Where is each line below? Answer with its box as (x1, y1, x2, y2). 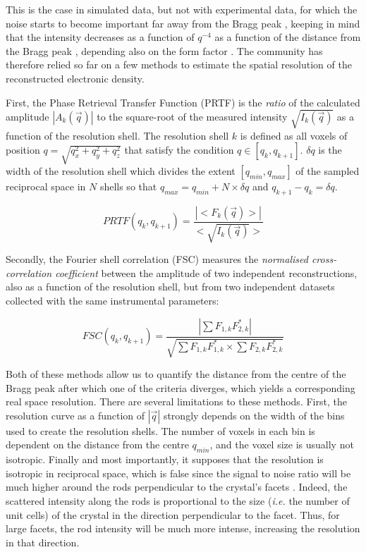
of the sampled (295, 164, 360, 178)
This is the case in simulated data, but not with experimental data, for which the (6, 2, 358, 16)
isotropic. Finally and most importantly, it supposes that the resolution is (6, 452, 324, 467)
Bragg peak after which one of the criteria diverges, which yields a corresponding (6, 380, 355, 395)
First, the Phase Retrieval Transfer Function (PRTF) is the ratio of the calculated (6, 94, 360, 109)
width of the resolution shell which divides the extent (6, 164, 236, 178)
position (6, 142, 40, 157)
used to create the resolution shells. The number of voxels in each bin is (6, 423, 315, 438)
